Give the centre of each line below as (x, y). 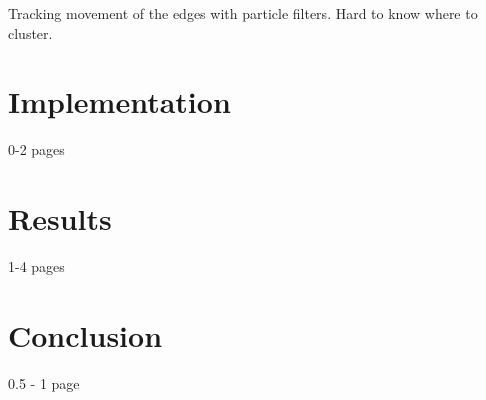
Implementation (119, 101)
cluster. (30, 32)
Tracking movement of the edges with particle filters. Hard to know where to (243, 13)
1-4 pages (36, 266)
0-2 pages (36, 149)
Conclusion (85, 334)
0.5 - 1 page (44, 382)
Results (60, 218)
